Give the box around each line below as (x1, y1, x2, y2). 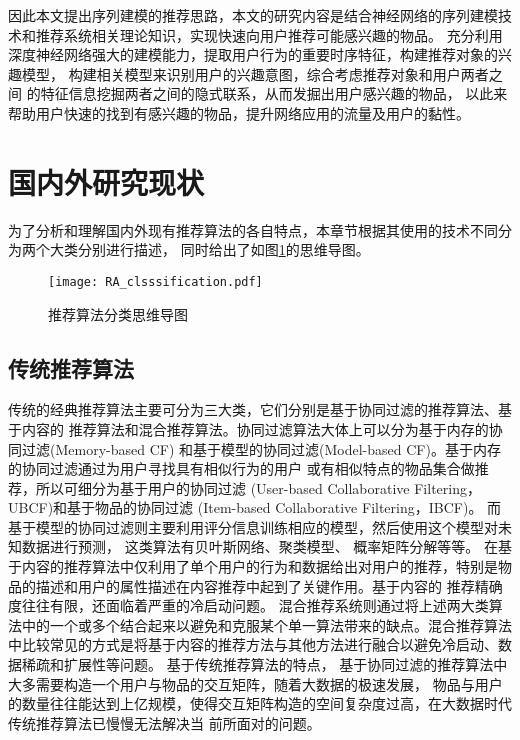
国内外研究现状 (8, 161, 205, 202)
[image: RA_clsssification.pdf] (48, 274, 263, 289)
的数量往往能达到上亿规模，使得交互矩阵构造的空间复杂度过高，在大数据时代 (8, 693, 512, 714)
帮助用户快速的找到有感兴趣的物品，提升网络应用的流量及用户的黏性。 (8, 102, 470, 123)
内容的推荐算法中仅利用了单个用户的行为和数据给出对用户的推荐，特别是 (21, 556, 498, 577)
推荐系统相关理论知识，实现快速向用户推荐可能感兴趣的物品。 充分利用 (35, 24, 503, 45)
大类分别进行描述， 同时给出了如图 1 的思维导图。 (49, 239, 370, 260)
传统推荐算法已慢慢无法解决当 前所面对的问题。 (8, 712, 321, 733)
